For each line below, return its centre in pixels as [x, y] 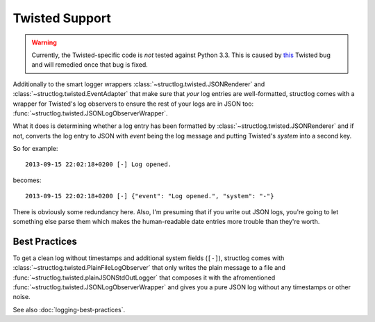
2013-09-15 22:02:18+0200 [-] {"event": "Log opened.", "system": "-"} [150, 196]
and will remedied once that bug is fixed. [90, 65]
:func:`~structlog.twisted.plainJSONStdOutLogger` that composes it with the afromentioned [144, 277]
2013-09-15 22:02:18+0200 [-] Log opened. [99, 164]
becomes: [27, 180]
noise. [22, 297]
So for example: [35, 149]
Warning [44, 42]
